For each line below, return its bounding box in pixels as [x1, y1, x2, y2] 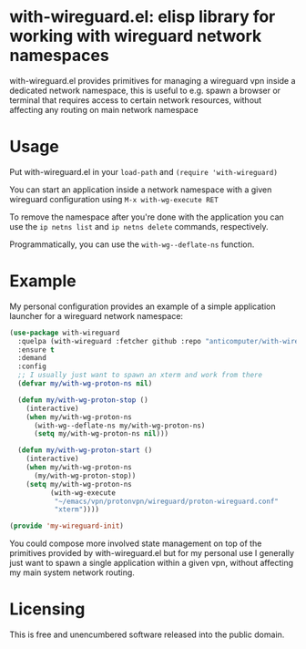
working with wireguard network [9, 26, 262, 46]
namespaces [9, 46, 109, 66]
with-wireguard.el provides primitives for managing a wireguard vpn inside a [9, 75, 296, 86]
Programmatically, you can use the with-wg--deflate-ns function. [9, 239, 255, 250]
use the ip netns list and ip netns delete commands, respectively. [9, 221, 269, 232]
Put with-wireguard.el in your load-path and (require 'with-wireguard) [9, 166, 278, 177]
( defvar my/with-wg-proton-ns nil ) [17, 379, 153, 388]
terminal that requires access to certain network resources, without [9, 94, 262, 106]
